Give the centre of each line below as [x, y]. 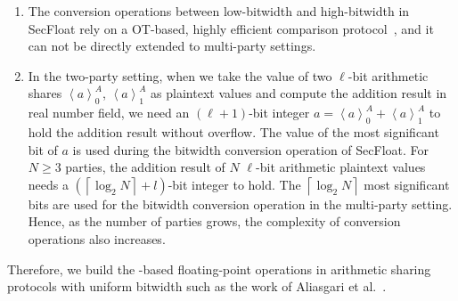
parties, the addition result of [145, 167]
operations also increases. [97, 238]
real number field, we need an [109, 113]
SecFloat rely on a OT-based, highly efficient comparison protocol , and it [231, 28]
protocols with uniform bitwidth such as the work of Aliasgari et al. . [197, 286]
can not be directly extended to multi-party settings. [172, 46]
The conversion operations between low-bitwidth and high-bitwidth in [219, 11]
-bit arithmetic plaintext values [341, 167]
